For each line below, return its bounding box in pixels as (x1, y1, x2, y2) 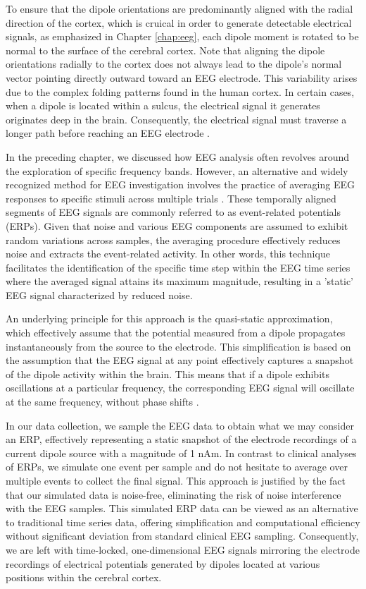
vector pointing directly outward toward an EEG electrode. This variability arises (6, 70, 358, 85)
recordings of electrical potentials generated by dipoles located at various (6, 556, 320, 571)
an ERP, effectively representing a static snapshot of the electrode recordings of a (6, 432, 357, 447)
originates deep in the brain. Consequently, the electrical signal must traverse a (6, 111, 347, 126)
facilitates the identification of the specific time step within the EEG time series (6, 260, 351, 274)
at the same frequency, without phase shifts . (6, 394, 199, 409)
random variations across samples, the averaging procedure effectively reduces (6, 232, 341, 247)
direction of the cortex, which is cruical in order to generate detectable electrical (6, 15, 352, 30)
